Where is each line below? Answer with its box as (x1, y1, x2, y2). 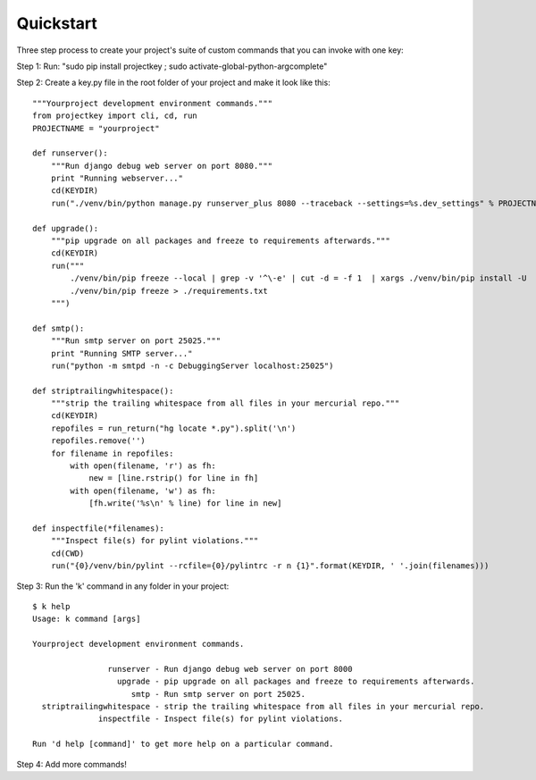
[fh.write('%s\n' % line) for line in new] (88, 499, 282, 508)
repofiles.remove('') (50, 436, 147, 446)
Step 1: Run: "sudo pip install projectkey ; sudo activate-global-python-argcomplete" (16, 61, 328, 71)
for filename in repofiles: (50, 448, 174, 458)
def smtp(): (32, 323, 85, 333)
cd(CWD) (50, 548, 85, 558)
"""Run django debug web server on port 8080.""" (50, 161, 272, 171)
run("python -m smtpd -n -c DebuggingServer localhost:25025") (50, 360, 334, 371)
